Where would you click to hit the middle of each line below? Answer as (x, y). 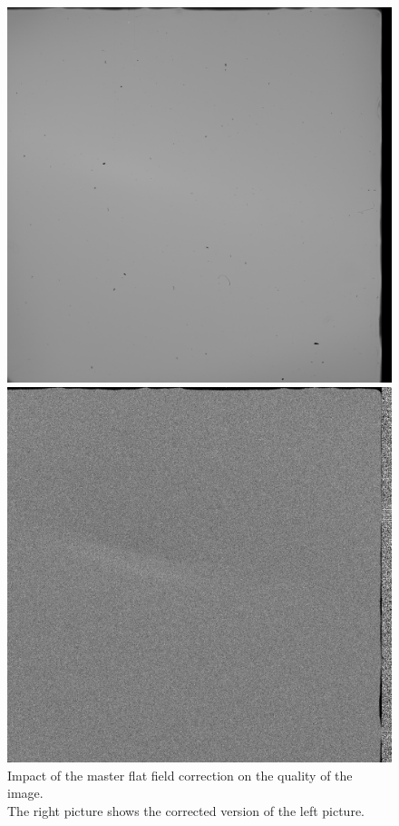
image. (25, 793)
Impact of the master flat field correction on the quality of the (180, 775)
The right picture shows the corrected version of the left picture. (186, 810)
